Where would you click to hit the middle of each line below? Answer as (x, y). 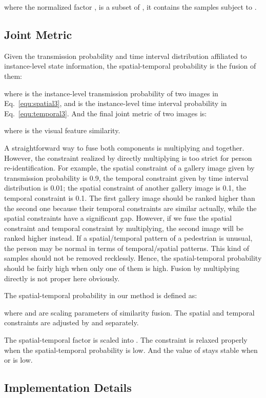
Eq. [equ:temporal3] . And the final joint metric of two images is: (106, 113)
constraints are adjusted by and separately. (71, 322)
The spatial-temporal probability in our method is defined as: (101, 295)
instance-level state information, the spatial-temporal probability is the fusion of (130, 66)
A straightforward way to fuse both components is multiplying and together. (124, 147)
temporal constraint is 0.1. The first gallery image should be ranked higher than (130, 197)
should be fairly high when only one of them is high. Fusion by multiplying (122, 268)
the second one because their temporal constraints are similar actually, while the (130, 208)
